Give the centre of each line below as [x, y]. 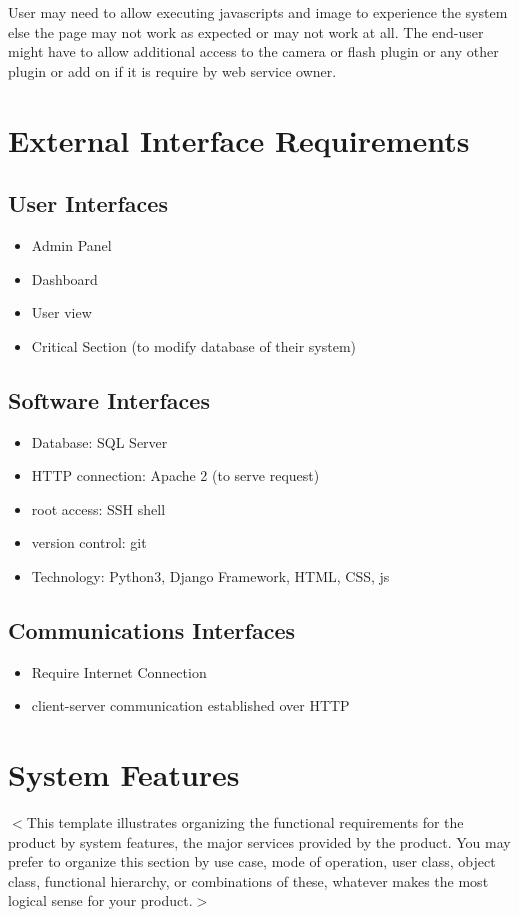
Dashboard [64, 278]
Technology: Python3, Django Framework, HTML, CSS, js [210, 575]
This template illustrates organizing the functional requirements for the [245, 822]
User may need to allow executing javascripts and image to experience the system [258, 12]
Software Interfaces [109, 399]
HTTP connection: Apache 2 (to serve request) [175, 475]
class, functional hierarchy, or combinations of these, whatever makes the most [248, 880]
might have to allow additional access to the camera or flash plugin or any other [253, 51]
